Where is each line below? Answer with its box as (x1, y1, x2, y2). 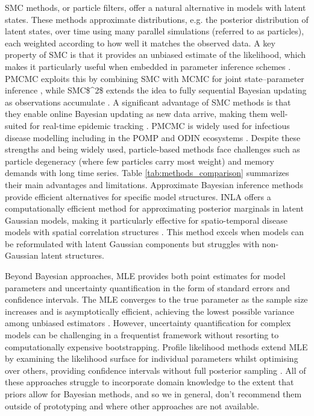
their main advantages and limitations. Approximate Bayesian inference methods (5, 178, 303, 191)
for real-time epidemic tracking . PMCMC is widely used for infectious (30, 119, 290, 131)
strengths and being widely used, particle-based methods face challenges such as (5, 143, 300, 156)
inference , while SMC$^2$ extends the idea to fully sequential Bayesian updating (5, 84, 307, 96)
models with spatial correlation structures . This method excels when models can (5, 225, 304, 238)
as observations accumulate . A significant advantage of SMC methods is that (5, 95, 291, 108)
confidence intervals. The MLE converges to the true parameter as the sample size (5, 293, 308, 306)
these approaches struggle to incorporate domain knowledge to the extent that (5, 376, 294, 388)
